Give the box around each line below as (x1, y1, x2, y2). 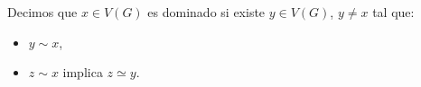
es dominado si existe (147, 3, 266, 21)
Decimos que (7, 3, 78, 21)
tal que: (372, 3, 415, 21)
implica (62, 63, 103, 82)
